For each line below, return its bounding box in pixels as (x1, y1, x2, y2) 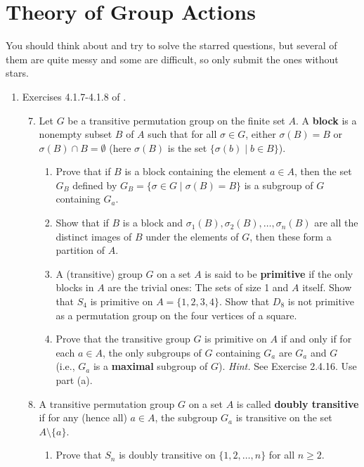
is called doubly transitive (236, 396, 359, 411)
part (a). (56, 373, 93, 387)
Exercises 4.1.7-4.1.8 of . (22, 89, 126, 103)
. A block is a (295, 113, 357, 127)
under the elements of (145, 229, 239, 243)
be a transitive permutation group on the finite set (67, 113, 285, 127)
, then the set (294, 164, 352, 179)
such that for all (148, 127, 217, 141)
